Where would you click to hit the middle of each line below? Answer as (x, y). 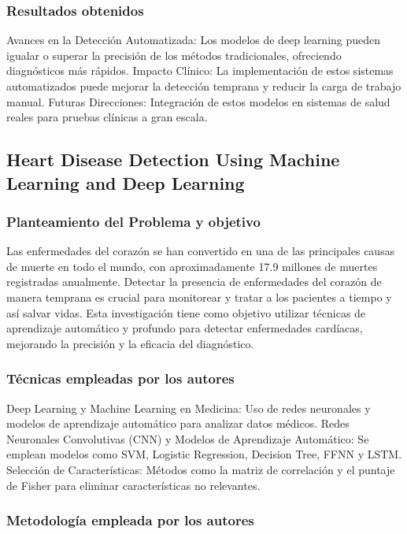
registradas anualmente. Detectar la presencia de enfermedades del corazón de (194, 282)
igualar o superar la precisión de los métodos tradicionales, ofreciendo (174, 55)
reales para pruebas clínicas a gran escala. (107, 117)
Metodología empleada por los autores (130, 520)
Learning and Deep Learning (126, 182)
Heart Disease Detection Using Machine (173, 159)
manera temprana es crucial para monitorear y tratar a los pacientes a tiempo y (199, 297)
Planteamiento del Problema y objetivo (133, 221)
